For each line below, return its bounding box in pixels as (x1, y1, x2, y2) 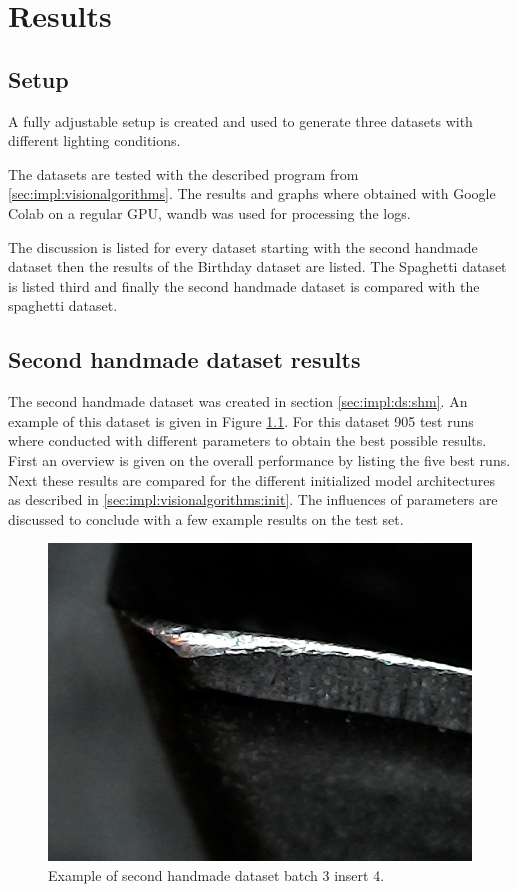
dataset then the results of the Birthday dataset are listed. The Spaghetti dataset (8, 256, 507, 277)
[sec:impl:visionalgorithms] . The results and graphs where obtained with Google (8, 183, 496, 204)
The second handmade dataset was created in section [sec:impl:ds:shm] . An (8, 391, 468, 412)
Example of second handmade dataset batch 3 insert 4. (48, 864, 385, 885)
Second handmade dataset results (8, 344, 361, 375)
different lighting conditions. (8, 130, 181, 151)
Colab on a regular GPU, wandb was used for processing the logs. (8, 202, 411, 223)
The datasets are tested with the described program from (8, 163, 359, 184)
